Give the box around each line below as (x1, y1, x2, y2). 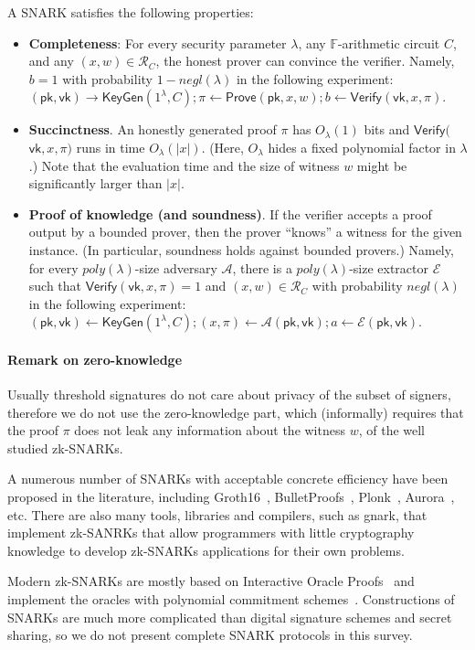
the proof (7, 421, 59, 440)
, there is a (232, 258, 292, 277)
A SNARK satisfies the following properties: (7, 3, 254, 21)
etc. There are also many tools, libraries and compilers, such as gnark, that (7, 505, 427, 524)
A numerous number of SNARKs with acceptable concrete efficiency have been (7, 469, 449, 488)
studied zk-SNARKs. (7, 438, 123, 457)
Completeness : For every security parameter (28, 33, 287, 52)
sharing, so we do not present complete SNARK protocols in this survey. (7, 625, 413, 645)
